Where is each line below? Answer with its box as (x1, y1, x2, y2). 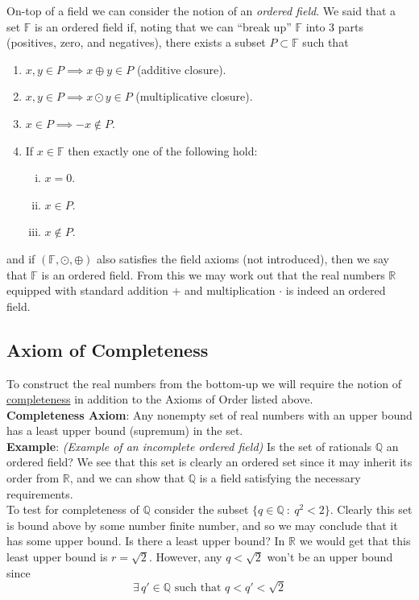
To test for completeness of (6, 501, 139, 518)
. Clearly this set (330, 501, 413, 518)
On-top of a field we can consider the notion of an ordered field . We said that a (6, 2, 396, 19)
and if (6, 250, 35, 267)
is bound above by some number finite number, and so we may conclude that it (6, 516, 398, 533)
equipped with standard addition (6, 282, 168, 299)
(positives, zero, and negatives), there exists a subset (6, 34, 266, 51)
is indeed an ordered (285, 282, 386, 299)
